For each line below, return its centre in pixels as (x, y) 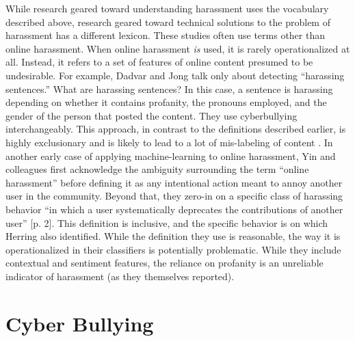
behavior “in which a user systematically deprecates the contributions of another (174, 209)
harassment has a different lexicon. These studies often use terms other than (165, 35)
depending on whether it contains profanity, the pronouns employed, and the (166, 102)
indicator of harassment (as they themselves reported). (120, 276)
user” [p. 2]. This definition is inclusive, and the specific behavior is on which (167, 222)
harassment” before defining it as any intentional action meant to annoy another (174, 182)
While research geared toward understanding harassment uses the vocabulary (167, 8)
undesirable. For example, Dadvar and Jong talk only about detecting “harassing (175, 75)
